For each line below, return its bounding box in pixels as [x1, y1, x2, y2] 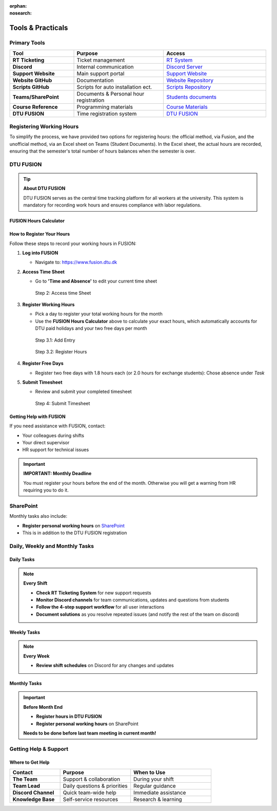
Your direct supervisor [22, 440, 70, 446]
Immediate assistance [133, 789, 186, 796]
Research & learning [133, 796, 182, 803]
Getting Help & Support [9, 745, 69, 752]
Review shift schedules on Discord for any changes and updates [36, 662, 174, 668]
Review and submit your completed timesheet [35, 388, 132, 395]
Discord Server [166, 63, 203, 70]
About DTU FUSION [23, 185, 66, 192]
